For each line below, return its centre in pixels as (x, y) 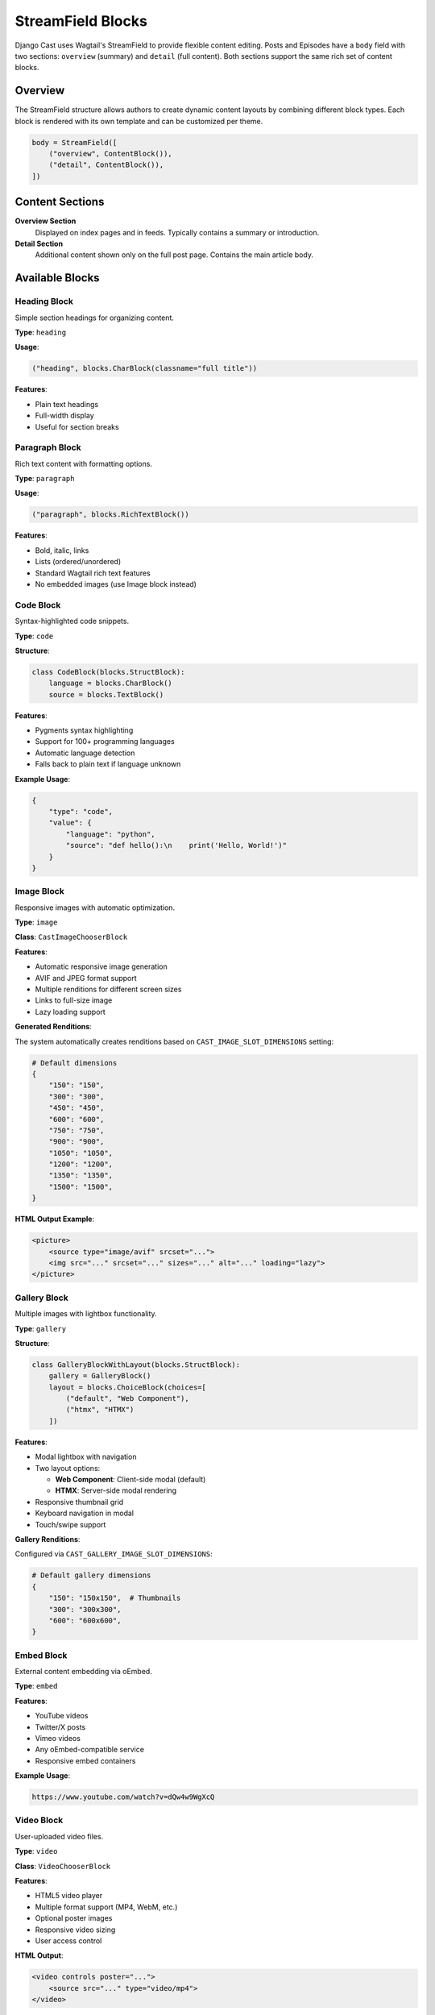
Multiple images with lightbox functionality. (86, 1314)
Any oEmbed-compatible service (90, 1750)
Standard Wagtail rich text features (93, 573)
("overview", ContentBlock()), (110, 154)
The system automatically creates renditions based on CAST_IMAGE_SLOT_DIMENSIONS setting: (174, 1041)
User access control (68, 1940)
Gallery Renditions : (48, 1539)
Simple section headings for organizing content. (95, 318)
